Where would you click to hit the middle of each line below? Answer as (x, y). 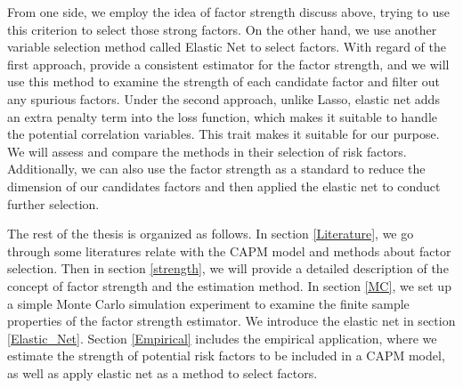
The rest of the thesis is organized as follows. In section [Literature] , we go (211, 234)
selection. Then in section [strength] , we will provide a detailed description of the (228, 268)
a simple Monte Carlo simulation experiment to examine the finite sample (208, 303)
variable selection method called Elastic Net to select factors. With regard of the (227, 47)
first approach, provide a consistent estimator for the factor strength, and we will (228, 64)
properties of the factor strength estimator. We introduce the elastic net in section (231, 321)
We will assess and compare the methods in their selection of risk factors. (207, 151)
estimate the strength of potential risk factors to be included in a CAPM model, (226, 356)
